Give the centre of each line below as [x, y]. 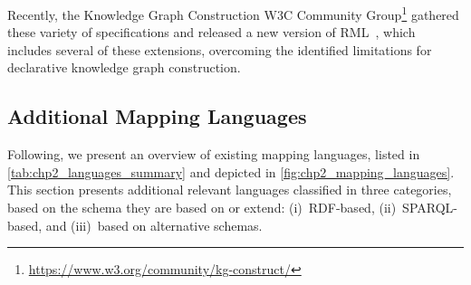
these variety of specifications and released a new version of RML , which [211, 32]
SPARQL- [430, 208]
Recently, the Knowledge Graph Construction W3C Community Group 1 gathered [233, 13]
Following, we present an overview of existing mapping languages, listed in [214, 154]
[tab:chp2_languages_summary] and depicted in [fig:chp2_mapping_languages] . [231, 171]
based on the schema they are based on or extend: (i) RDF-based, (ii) [202, 208]
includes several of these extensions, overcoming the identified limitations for [220, 49]
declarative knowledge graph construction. [124, 67]
